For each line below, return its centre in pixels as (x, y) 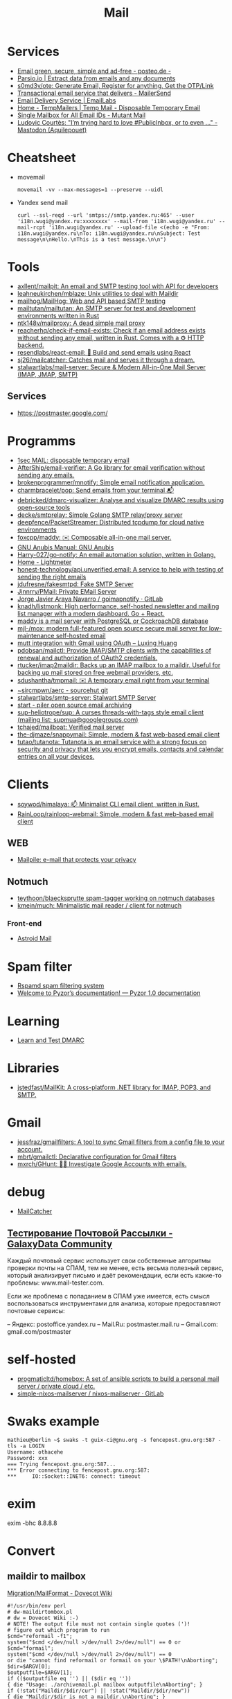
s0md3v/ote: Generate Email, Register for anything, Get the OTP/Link (115, 85)
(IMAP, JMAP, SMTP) (47, 374)
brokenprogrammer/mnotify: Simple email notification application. (111, 482)
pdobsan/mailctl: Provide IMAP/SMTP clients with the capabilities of (114, 650)
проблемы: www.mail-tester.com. (56, 1283)
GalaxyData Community (60, 1244)
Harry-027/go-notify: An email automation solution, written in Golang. (116, 554)
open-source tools (44, 507)
